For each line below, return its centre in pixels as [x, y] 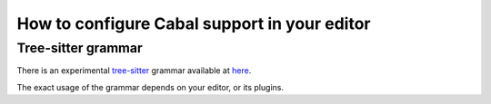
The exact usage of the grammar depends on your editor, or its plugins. [150, 87]
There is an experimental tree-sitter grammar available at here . [134, 71]
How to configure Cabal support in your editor [194, 24]
